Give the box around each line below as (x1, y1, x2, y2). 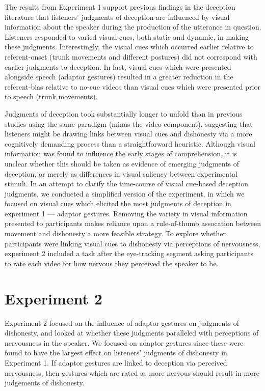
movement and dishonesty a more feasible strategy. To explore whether (5, 228, 226, 239)
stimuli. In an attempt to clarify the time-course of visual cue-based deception (5, 178, 248, 189)
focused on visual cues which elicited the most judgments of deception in (5, 198, 231, 209)
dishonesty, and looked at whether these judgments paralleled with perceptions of (5, 327, 259, 338)
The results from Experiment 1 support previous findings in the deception (5, 2, 235, 12)
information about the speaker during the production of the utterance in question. (5, 21, 261, 32)
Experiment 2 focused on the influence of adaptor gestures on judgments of (5, 317, 239, 328)
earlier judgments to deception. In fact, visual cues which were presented (5, 61, 231, 72)
